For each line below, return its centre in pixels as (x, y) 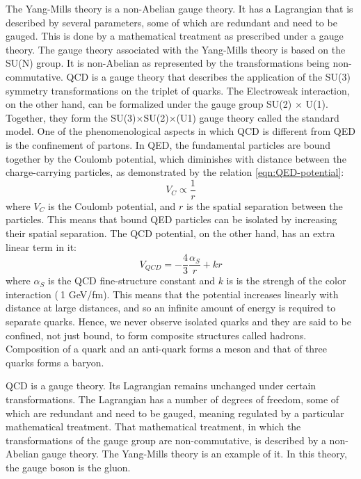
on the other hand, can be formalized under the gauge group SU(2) (149, 104)
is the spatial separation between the (265, 205)
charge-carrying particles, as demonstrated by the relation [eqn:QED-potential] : (175, 172)
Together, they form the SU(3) (71, 117)
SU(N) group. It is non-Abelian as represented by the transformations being (168, 63)
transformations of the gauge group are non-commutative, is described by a (166, 440)
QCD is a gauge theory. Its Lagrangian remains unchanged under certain (161, 385)
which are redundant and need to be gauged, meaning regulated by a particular (175, 413)
